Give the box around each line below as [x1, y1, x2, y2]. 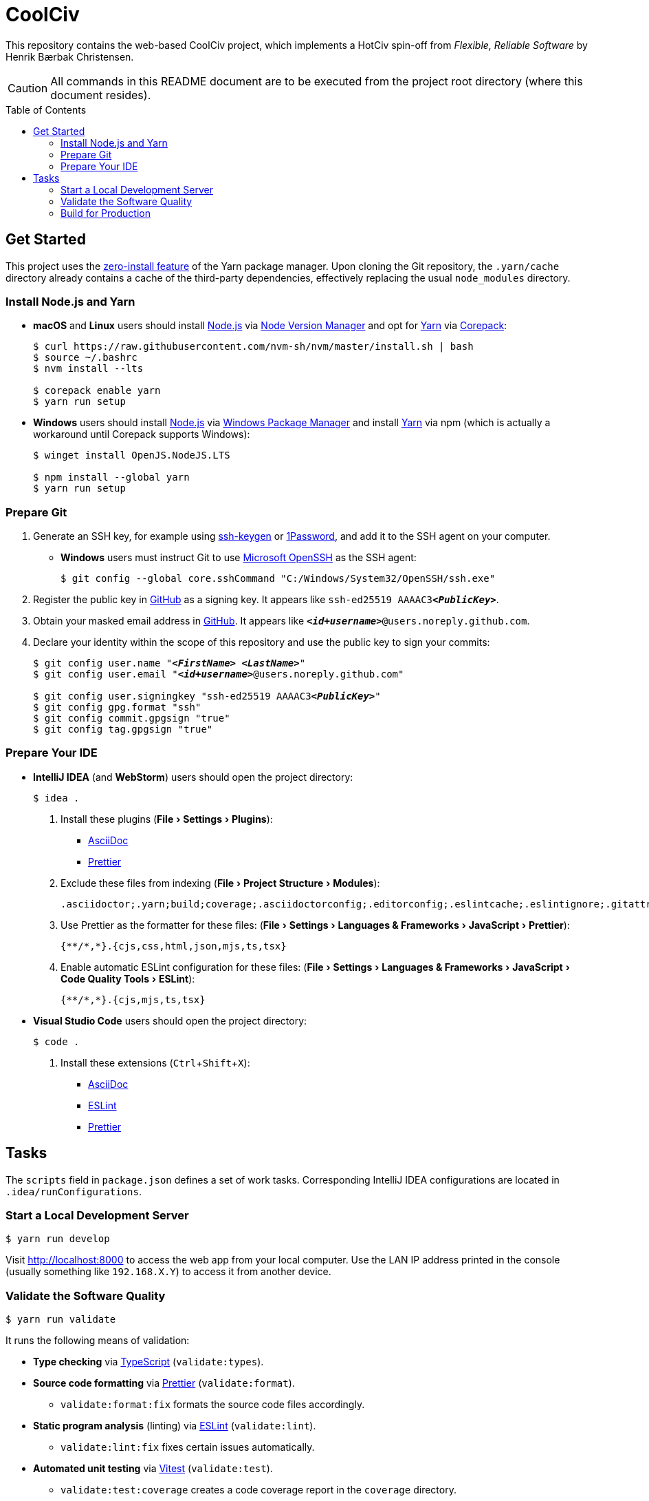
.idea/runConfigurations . [5, 1185, 142, 1197]
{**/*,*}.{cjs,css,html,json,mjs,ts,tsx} [60, 940, 287, 952]
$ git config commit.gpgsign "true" [33, 713, 230, 724]
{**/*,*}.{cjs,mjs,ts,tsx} [60, 994, 206, 1005]
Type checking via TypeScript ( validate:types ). [33, 1356, 264, 1368]
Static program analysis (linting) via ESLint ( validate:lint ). [33, 1420, 316, 1432]
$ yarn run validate [5, 1314, 116, 1325]
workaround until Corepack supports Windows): [33, 428, 250, 441]
